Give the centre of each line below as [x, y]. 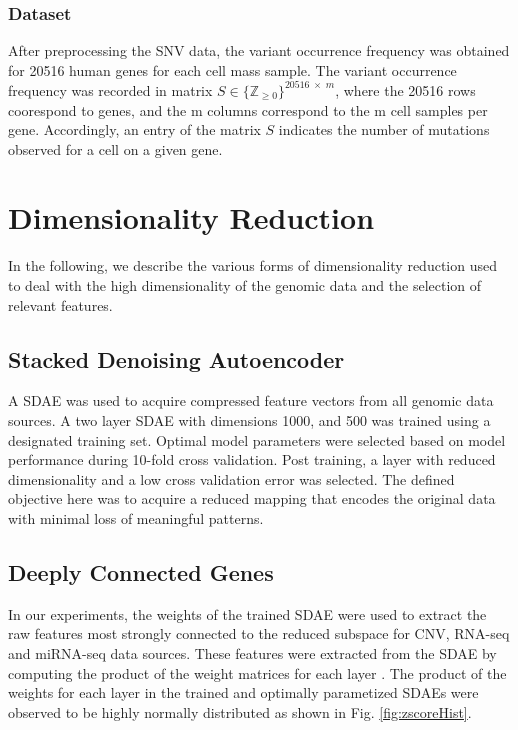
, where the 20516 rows [405, 89]
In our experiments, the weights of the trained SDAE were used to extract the [247, 613]
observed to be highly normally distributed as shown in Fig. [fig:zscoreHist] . [240, 711]
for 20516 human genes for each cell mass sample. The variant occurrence [232, 69]
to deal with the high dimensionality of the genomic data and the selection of [245, 285]
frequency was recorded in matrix [110, 89]
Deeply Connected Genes [141, 571]
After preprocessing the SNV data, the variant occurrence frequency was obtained [259, 50]
